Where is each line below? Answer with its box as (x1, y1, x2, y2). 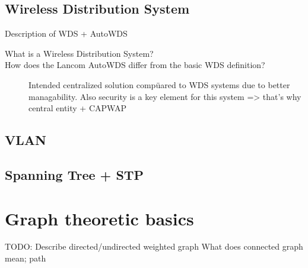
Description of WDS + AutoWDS (5, 27, 128, 40)
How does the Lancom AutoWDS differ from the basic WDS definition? (5, 59, 265, 71)
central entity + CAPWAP (28, 102, 126, 114)
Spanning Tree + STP (5, 165, 144, 183)
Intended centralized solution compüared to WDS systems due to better (28, 78, 290, 91)
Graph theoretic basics (5, 206, 194, 230)
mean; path (5, 252, 46, 264)
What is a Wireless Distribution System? (5, 47, 154, 59)
